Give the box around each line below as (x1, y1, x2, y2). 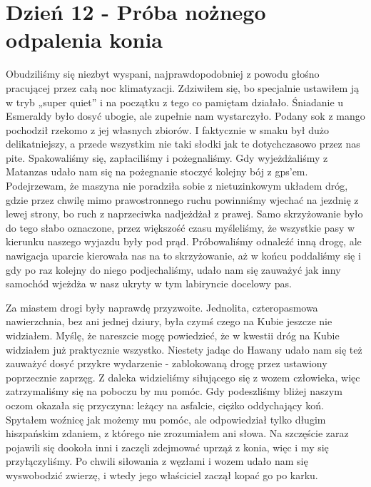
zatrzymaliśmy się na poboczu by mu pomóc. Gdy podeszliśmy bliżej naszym (6, 384, 342, 399)
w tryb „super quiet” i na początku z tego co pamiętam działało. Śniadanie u (6, 94, 344, 109)
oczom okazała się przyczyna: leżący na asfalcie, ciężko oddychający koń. (6, 397, 324, 412)
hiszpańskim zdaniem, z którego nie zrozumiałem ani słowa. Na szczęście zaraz (6, 426, 349, 441)
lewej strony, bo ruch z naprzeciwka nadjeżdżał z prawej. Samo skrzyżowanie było (6, 206, 363, 221)
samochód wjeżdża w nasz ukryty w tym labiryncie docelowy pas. (6, 276, 292, 291)
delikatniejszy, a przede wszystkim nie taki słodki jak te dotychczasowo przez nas (6, 136, 360, 151)
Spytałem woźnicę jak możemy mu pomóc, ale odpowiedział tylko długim (6, 411, 326, 426)
